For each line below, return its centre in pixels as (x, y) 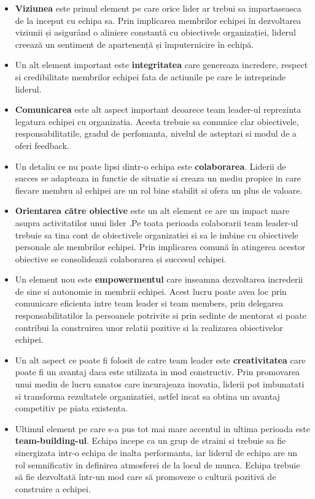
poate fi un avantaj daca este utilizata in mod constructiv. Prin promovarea (157, 372)
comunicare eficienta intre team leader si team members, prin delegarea (149, 303)
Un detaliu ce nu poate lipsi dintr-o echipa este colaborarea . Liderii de (150, 166)
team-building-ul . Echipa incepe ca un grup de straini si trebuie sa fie (150, 440)
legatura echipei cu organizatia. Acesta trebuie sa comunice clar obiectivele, (157, 121)
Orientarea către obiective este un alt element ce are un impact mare (152, 211)
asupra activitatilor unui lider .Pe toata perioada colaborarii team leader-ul (157, 222)
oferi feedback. (42, 145)
